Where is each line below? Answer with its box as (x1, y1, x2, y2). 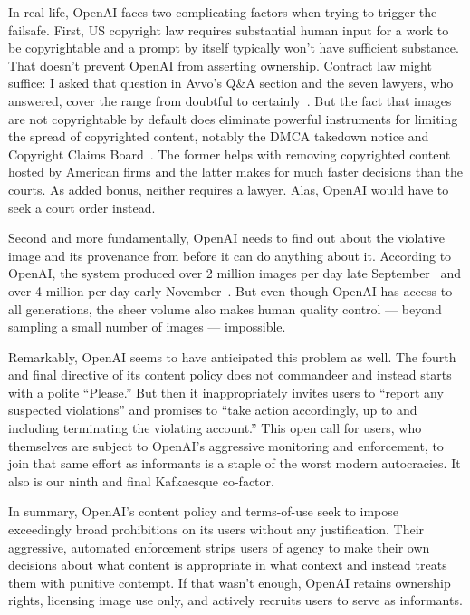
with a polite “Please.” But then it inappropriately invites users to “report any (8, 382, 444, 401)
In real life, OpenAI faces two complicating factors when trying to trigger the (8, 3, 437, 21)
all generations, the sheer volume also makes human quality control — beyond (8, 299, 442, 318)
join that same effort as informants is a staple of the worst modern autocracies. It (8, 454, 461, 473)
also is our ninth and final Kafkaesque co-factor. (8, 471, 274, 490)
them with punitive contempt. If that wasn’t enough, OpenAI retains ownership (8, 572, 451, 591)
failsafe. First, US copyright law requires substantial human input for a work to (8, 20, 449, 39)
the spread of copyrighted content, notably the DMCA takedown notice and (8, 127, 429, 146)
